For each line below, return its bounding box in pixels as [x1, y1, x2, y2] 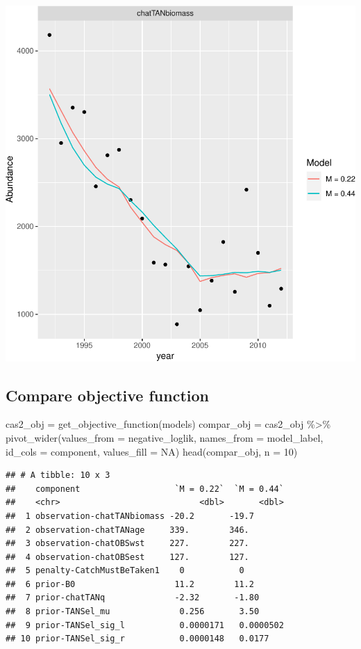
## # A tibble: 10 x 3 [6, 470, 110, 481]
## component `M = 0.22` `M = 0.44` [6, 483, 284, 494]
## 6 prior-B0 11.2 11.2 [6, 579, 254, 589]
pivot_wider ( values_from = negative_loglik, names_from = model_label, [6, 430, 324, 444]
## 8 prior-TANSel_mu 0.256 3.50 [6, 607, 260, 617]
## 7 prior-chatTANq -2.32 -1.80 [6, 593, 260, 603]
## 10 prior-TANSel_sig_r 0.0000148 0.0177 [6, 634, 269, 644]
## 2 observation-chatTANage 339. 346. [6, 524, 249, 535]
